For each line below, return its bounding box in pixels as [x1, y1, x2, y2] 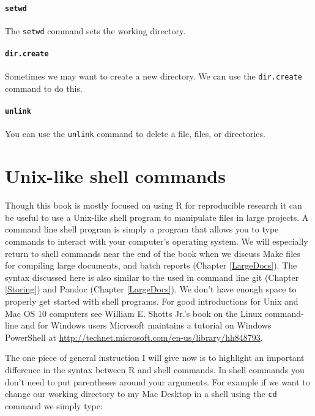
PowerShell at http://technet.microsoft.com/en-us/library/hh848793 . [5, 330, 263, 343]
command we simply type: [5, 399, 103, 412]
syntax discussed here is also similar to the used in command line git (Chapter [5, 270, 299, 283]
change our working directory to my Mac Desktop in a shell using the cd [5, 387, 277, 400]
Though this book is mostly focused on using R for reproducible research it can [5, 199, 302, 212]
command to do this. [5, 82, 83, 95]
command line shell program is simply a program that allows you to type [5, 223, 279, 236]
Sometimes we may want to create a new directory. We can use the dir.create [5, 70, 302, 83]
